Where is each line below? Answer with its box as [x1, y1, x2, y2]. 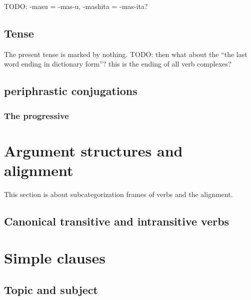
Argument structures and [4, 140, 183, 160]
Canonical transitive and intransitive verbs [4, 213, 229, 228]
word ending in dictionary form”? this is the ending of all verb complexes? [4, 58, 231, 69]
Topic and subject [4, 282, 98, 297]
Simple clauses [4, 247, 105, 268]
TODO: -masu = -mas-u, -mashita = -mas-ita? [4, 1, 148, 11]
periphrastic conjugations [4, 83, 137, 98]
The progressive [4, 109, 69, 121]
